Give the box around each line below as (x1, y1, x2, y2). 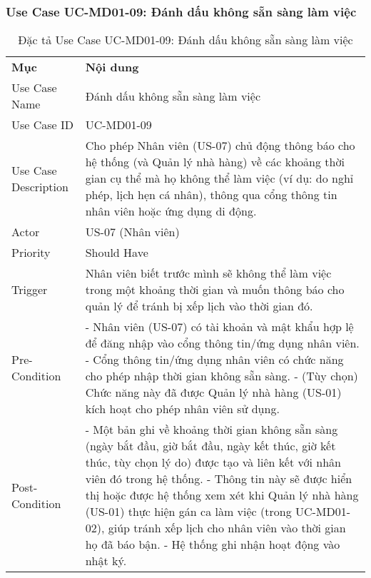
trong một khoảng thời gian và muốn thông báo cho (85, 281, 345, 298)
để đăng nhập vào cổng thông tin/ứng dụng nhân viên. (85, 335, 360, 352)
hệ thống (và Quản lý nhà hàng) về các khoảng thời (85, 153, 345, 171)
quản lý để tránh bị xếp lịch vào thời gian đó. (85, 298, 313, 315)
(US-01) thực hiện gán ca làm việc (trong (85, 503, 292, 520)
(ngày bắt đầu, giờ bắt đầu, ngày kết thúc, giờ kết (85, 437, 336, 455)
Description (11, 178, 68, 195)
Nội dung (85, 59, 139, 76)
